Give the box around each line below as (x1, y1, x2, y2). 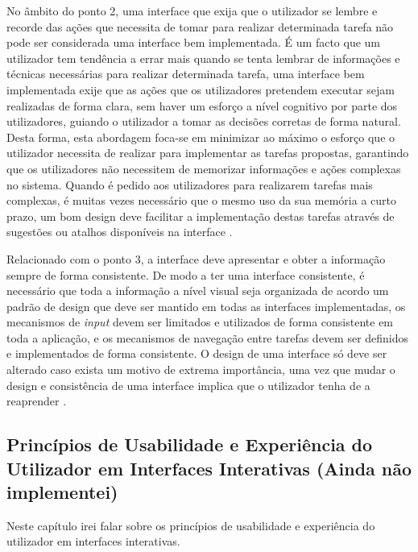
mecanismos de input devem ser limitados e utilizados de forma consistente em (6, 313, 394, 330)
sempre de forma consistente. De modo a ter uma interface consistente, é (6, 266, 365, 283)
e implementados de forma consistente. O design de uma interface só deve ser (6, 345, 387, 362)
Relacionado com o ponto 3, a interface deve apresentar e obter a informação (6, 250, 386, 267)
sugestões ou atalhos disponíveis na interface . (6, 223, 233, 240)
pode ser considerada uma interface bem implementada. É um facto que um (6, 34, 381, 51)
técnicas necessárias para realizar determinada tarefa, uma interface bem (6, 65, 365, 82)
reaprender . (6, 392, 67, 409)
